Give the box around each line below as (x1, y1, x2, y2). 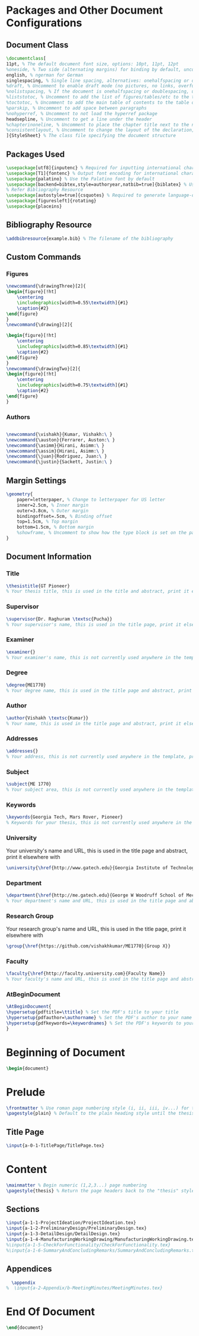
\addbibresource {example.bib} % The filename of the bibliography (6, 236, 174, 241)
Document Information (6, 552, 92, 562)
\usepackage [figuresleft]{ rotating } (6, 198, 97, 204)
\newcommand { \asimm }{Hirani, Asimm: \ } (6, 443, 105, 448)
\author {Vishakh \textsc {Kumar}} (6, 715, 89, 721)
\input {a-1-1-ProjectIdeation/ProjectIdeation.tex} (6, 1220, 136, 1226)
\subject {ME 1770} (6, 781, 52, 787)
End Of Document (6, 1305, 95, 1319)
